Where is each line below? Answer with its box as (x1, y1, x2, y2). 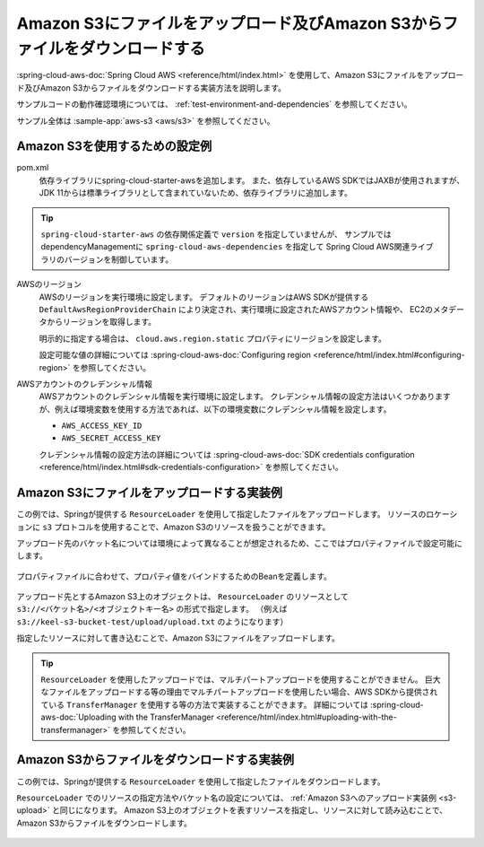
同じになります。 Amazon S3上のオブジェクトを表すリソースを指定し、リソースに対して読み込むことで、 (59, 805, 448, 816)
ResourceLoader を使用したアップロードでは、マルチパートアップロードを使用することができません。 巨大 (40, 674, 441, 685)
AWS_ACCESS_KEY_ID (61, 421, 143, 431)
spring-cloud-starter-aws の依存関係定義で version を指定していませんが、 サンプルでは (40, 229, 392, 240)
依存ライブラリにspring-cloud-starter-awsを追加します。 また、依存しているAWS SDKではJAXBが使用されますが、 (39, 175, 465, 186)
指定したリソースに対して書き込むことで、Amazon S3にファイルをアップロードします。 (16, 633, 341, 643)
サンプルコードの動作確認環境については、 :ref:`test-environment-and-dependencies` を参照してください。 (16, 99, 412, 109)
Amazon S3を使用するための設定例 (16, 139, 212, 154)
